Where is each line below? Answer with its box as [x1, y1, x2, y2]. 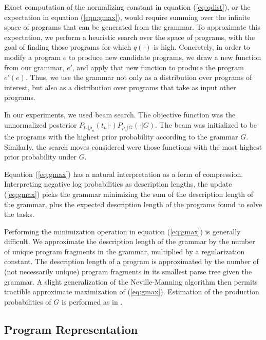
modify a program [4, 51, 61, 62]
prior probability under [4, 151, 77, 162]
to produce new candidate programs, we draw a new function [69, 51, 261, 62]
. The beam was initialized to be [155, 119, 257, 130]
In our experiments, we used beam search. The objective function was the [4, 109, 236, 119]
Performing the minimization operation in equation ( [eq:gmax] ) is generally [4, 226, 241, 236]
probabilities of [4, 296, 51, 307]
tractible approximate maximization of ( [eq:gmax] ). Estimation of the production [4, 286, 259, 297]
